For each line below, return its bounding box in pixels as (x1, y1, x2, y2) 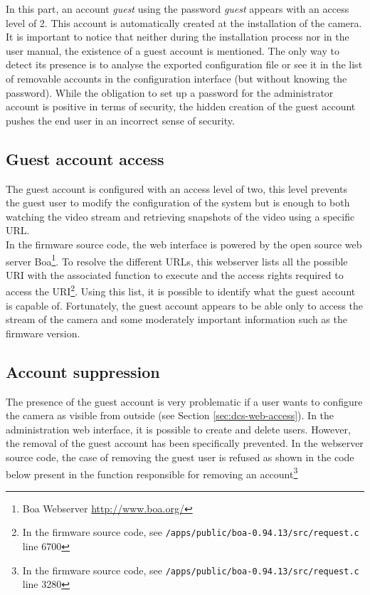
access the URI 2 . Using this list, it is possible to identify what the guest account (6, 282, 356, 299)
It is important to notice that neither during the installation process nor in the (6, 29, 349, 44)
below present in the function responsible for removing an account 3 (6, 464, 298, 481)
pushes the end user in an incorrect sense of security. (6, 112, 235, 127)
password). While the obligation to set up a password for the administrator (6, 85, 334, 100)
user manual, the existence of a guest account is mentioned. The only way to (6, 43, 339, 58)
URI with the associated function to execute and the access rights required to (6, 267, 344, 282)
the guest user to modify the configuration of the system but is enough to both (6, 195, 350, 210)
